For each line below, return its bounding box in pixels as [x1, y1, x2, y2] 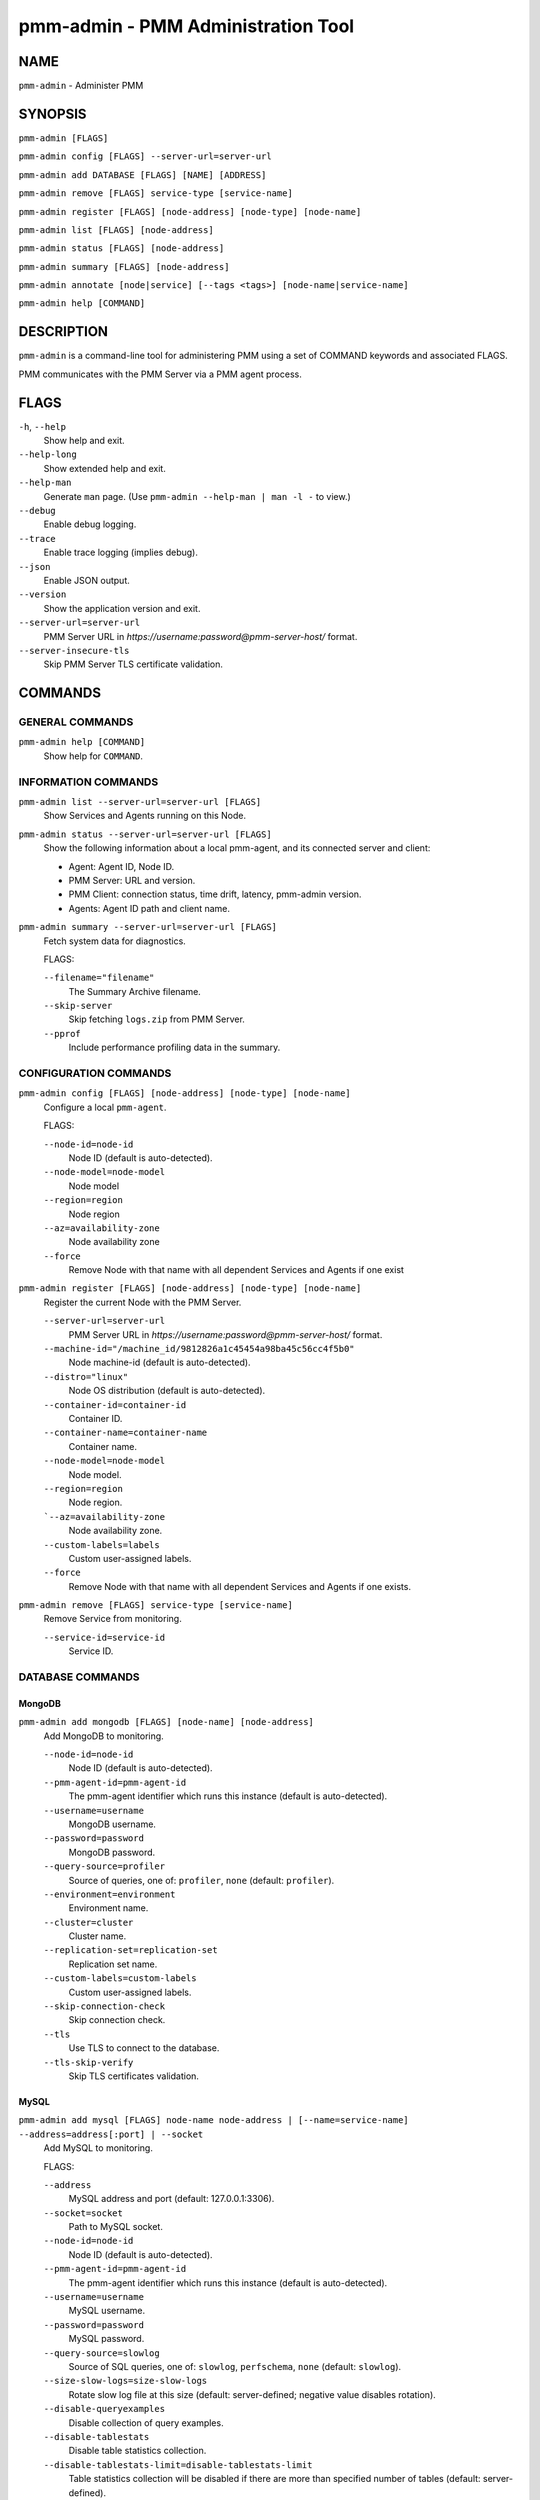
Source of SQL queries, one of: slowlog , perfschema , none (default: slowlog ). [68, 2361, 402, 2372]
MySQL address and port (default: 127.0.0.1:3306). [68, 2193, 275, 2205]
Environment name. [68, 1902, 149, 1914]
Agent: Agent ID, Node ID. [68, 860, 175, 872]
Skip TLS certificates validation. [68, 2070, 200, 2082]
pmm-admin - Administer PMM [18, 80, 144, 92]
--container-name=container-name [43, 1427, 208, 1439]
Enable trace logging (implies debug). [43, 546, 199, 559]
